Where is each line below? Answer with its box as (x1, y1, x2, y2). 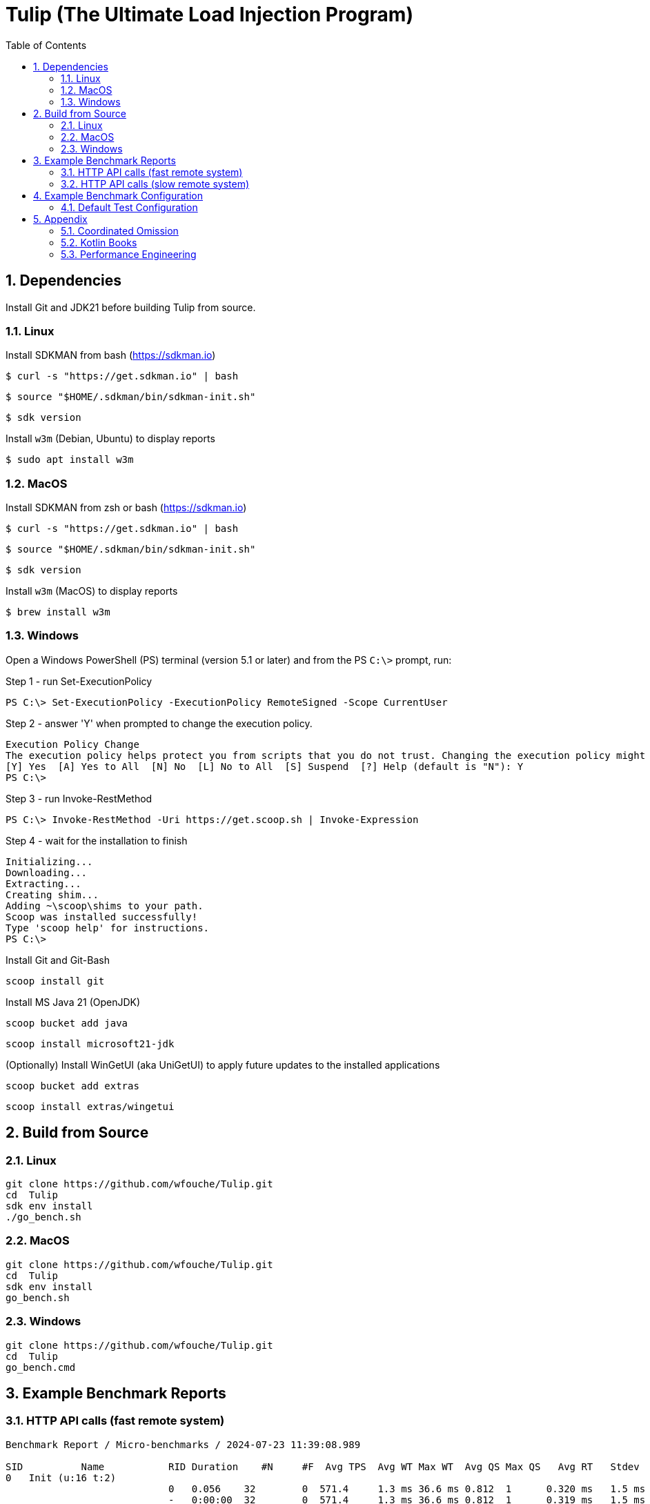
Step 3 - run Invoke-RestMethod (6, 792, 152, 804)
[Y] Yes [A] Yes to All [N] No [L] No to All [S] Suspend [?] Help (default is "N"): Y (6, 760, 524, 772)
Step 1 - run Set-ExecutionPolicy (6, 675, 152, 687)
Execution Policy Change (6, 738, 139, 750)
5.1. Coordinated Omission (61, 224, 179, 237)
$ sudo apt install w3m (6, 454, 134, 466)
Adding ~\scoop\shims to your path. (6, 900, 204, 911)
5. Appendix (33, 212, 88, 225)
